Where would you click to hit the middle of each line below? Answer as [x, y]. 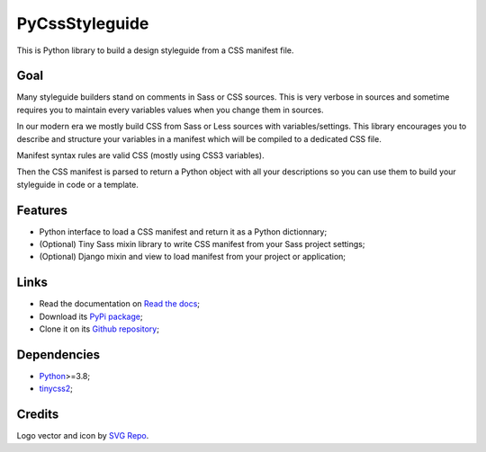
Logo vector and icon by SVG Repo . [83, 436]
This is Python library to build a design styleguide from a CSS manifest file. [155, 50]
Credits [38, 415]
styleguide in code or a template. [78, 184]
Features [42, 210]
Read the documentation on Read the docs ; [120, 304]
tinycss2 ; [56, 389]
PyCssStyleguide [83, 23]
